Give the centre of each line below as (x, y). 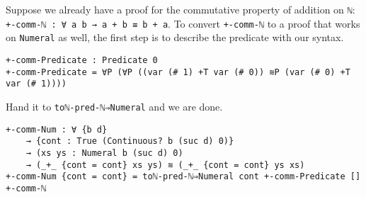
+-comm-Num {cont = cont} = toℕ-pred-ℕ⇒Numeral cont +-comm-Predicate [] (183, 177)
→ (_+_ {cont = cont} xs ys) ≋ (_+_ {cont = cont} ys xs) (165, 165)
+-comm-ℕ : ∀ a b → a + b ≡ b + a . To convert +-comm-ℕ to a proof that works (183, 23)
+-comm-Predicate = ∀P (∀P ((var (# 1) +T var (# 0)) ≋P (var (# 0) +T (178, 72)
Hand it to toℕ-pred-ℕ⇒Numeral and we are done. (114, 106)
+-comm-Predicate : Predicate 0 (82, 60)
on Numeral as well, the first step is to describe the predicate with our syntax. (175, 37)
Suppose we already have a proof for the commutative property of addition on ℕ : (181, 9)
